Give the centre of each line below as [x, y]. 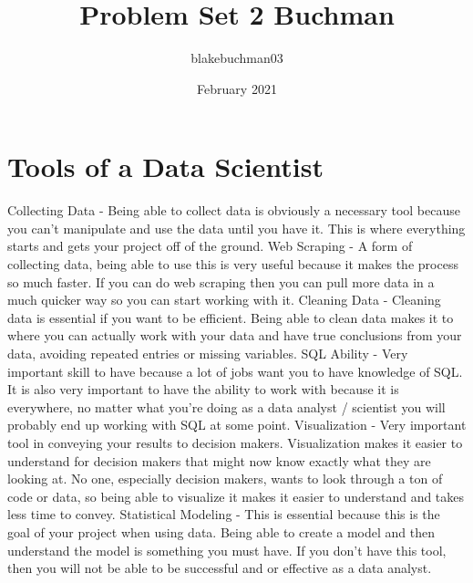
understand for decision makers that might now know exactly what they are [219, 460]
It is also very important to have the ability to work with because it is [203, 389]
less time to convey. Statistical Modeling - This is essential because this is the [224, 514]
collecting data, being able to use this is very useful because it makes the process [233, 264]
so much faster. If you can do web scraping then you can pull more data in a [221, 281]
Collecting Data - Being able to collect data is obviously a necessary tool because [234, 210]
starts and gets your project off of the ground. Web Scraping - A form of [210, 246]
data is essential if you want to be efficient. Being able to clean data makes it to [231, 317]
